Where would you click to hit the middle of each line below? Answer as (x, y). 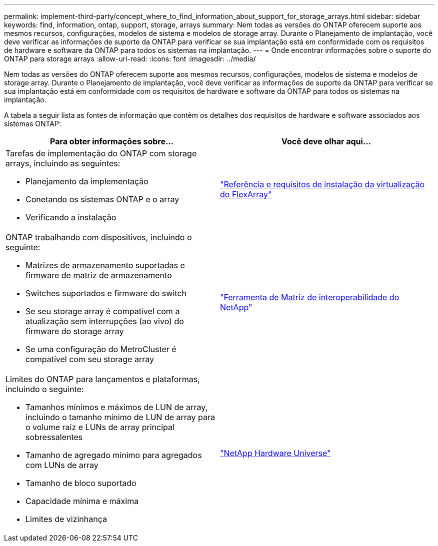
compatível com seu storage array (90, 359)
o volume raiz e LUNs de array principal (100, 427)
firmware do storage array (75, 331)
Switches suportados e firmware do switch (106, 293)
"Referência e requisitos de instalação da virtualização (322, 184)
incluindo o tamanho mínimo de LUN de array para (120, 417)
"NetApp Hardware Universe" (275, 453)
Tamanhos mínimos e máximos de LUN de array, (117, 407)
